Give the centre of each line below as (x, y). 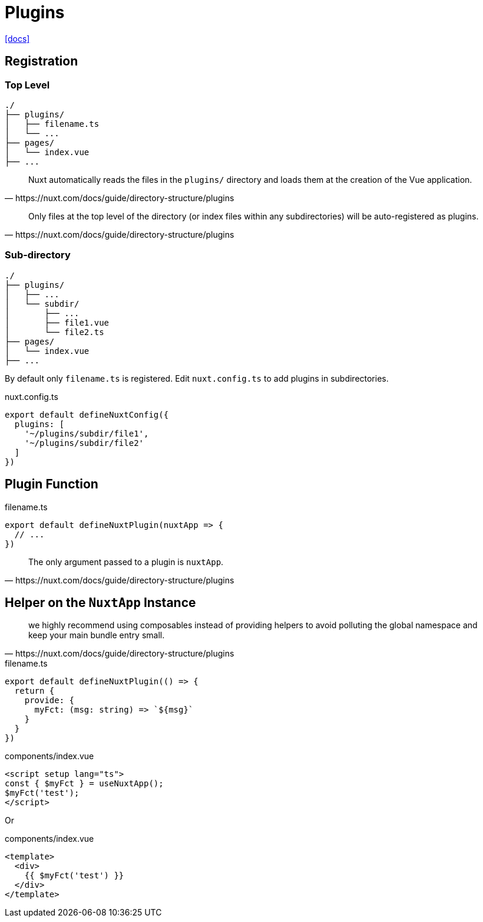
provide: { (49, 700)
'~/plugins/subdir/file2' (84, 443)
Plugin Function (52, 484)
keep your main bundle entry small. (97, 635)
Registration (42, 61)
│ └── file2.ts (54, 332)
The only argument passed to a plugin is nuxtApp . (126, 562)
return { (34, 691)
